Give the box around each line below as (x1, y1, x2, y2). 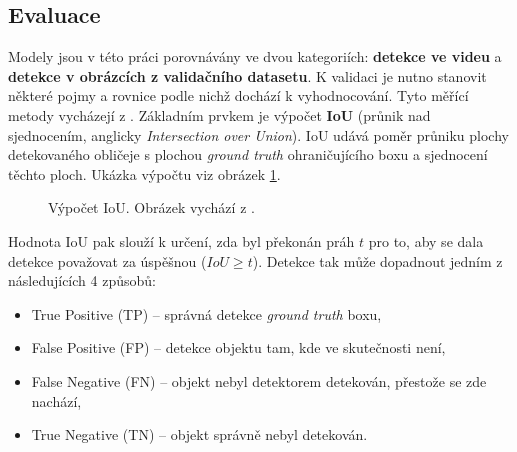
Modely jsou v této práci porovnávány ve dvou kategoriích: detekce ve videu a (8, 46, 502, 67)
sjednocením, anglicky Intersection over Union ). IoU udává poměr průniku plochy (8, 124, 509, 145)
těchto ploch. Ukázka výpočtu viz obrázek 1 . (8, 163, 281, 184)
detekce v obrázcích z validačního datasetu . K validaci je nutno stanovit (8, 65, 487, 86)
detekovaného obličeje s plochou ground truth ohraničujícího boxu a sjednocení (8, 144, 488, 165)
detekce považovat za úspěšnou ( (8, 250, 207, 271)
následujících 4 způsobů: (8, 270, 156, 291)
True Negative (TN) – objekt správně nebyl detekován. (31, 424, 368, 445)
